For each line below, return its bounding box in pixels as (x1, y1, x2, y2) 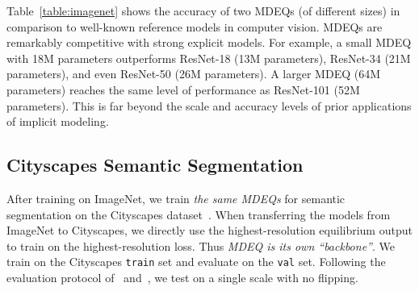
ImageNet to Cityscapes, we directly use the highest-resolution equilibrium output (6, 222, 413, 239)
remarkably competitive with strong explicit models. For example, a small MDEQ (6, 34, 412, 51)
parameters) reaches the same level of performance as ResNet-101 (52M (6, 81, 360, 98)
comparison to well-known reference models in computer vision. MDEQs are (6, 18, 383, 35)
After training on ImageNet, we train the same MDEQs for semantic (6, 189, 346, 206)
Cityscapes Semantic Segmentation (6, 152, 304, 177)
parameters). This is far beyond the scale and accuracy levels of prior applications (6, 97, 412, 114)
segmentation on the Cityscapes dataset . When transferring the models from (6, 206, 391, 222)
